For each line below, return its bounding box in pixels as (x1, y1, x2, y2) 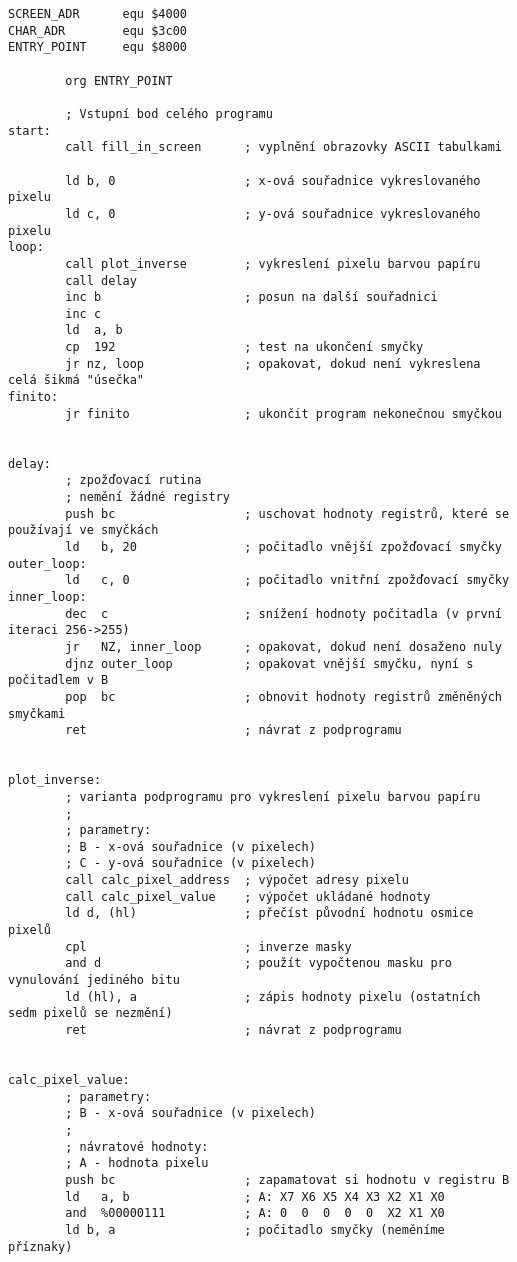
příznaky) (8, 1239, 73, 1254)
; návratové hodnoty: (65, 1139, 209, 1154)
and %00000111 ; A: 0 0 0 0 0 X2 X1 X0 (65, 1206, 445, 1221)
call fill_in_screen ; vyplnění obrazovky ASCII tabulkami (65, 140, 502, 155)
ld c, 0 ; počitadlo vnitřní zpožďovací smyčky (65, 573, 510, 588)
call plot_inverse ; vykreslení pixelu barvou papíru (65, 256, 481, 271)
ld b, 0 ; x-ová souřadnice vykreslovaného (65, 173, 481, 188)
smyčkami (8, 706, 66, 721)
